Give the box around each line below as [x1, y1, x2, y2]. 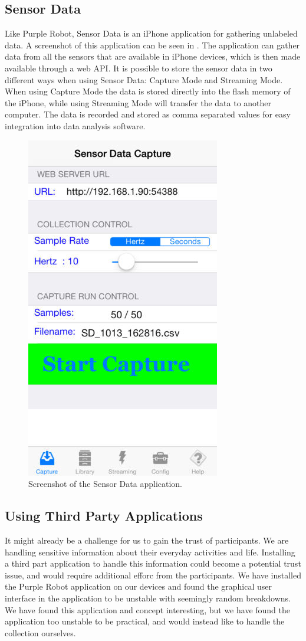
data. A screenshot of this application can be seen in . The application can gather [5, 38, 300, 51]
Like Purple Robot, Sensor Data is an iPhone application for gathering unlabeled [5, 27, 298, 40]
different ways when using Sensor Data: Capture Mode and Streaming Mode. [5, 73, 283, 86]
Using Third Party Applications [5, 506, 203, 525]
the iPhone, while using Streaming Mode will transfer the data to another [5, 96, 272, 109]
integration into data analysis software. [5, 119, 146, 132]
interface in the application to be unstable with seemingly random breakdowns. [5, 591, 291, 604]
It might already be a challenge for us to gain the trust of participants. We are [5, 534, 289, 546]
